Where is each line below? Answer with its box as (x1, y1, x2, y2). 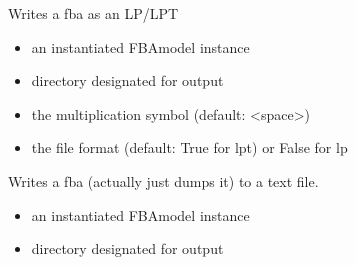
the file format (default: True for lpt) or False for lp (31, 137, 348, 158)
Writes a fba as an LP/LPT (8, 3, 179, 23)
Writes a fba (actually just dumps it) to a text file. (8, 170, 319, 191)
